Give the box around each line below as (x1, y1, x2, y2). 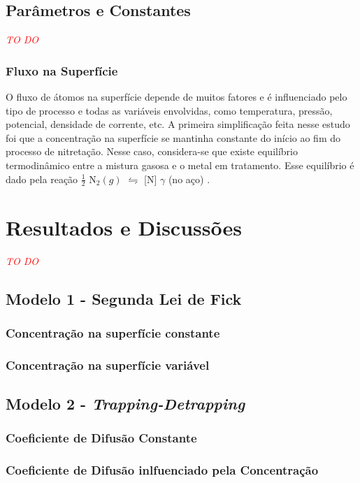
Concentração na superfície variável (6, 356, 210, 373)
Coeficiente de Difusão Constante (6, 429, 197, 447)
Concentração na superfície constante (6, 324, 220, 341)
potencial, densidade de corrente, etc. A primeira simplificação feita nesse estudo (6, 117, 350, 131)
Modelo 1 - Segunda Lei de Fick (6, 287, 242, 309)
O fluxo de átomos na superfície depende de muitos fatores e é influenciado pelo (6, 89, 347, 104)
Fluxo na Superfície (6, 62, 118, 79)
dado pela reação (6, 171, 78, 186)
